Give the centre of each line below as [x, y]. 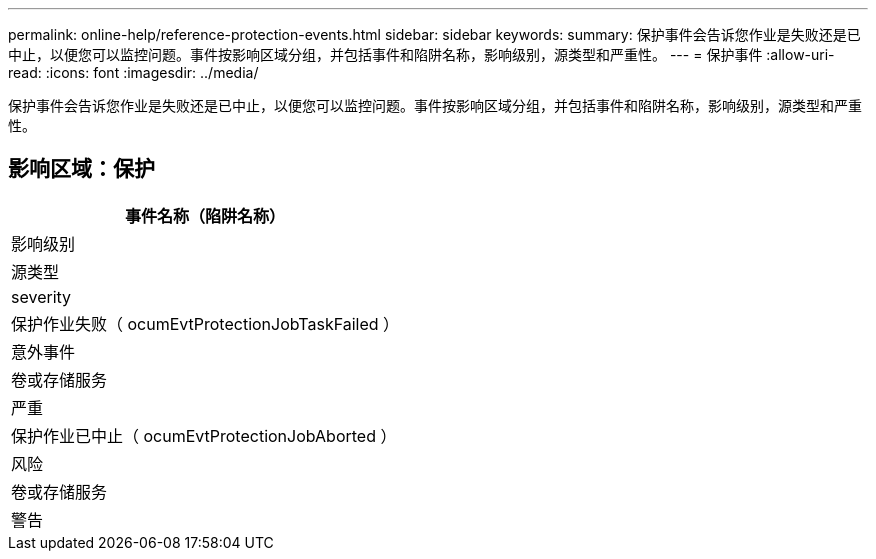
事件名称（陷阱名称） [205, 215]
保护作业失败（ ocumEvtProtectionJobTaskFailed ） [205, 323]
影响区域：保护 [81, 169]
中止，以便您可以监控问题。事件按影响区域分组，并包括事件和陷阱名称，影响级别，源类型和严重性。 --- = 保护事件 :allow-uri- [421, 54]
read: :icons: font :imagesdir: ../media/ [133, 72]
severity [41, 296]
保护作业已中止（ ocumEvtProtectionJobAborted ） [204, 435]
